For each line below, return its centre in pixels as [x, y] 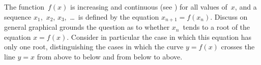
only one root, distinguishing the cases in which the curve [94, 47]
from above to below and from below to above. [110, 56]
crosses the [238, 47]
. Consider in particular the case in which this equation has [159, 37]
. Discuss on [229, 16]
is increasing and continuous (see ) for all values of [149, 7]
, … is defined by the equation [112, 16]
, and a [246, 7]
